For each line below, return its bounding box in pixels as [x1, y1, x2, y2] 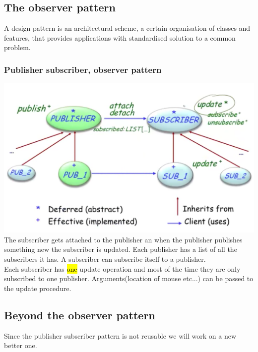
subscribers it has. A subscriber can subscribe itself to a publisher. [4, 254, 206, 264]
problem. [4, 42, 31, 53]
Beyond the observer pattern [4, 307, 155, 322]
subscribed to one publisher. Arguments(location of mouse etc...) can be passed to [4, 273, 254, 284]
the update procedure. [4, 283, 71, 293]
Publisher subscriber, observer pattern [4, 63, 162, 75]
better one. [4, 340, 37, 351]
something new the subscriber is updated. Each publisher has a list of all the [4, 244, 237, 254]
